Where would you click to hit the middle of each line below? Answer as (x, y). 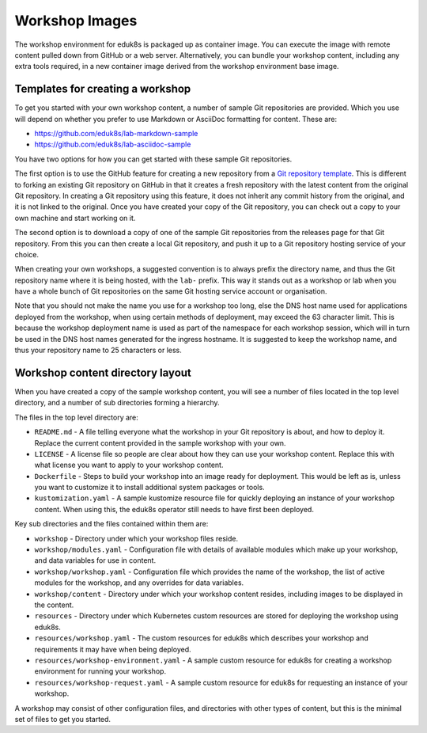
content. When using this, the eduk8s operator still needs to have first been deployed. (174, 509)
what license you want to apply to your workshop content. (129, 465)
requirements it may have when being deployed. (113, 649)
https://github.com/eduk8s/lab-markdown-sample (116, 134)
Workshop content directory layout (103, 372)
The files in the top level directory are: (76, 417)
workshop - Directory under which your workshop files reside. (136, 538)
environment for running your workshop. (100, 671)
